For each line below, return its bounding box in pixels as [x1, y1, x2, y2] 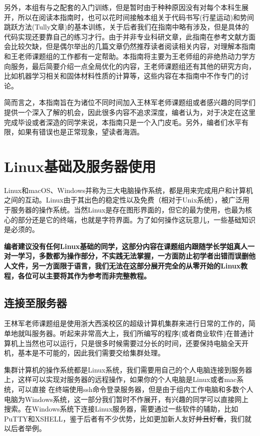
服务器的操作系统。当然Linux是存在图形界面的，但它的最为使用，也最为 [10, 204, 246, 215]
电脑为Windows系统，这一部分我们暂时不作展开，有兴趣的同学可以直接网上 [4, 393, 249, 404]
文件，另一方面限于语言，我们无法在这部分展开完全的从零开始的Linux [10, 260, 241, 270]
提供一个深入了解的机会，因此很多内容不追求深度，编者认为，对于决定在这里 [4, 106, 256, 117]
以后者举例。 [4, 423, 46, 433]
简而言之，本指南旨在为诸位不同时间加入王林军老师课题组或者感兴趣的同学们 [4, 97, 256, 107]
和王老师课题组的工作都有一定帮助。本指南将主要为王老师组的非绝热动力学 [4, 50, 249, 61]
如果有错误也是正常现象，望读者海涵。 [17, 126, 144, 137]
